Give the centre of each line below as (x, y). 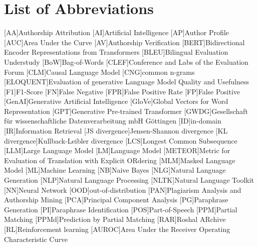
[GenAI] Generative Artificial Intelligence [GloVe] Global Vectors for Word (116, 101)
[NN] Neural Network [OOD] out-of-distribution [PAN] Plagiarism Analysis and (123, 190)
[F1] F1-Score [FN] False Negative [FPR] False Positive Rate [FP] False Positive (122, 91)
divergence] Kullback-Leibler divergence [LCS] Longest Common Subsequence (121, 140)
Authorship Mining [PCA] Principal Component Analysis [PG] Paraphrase (116, 200)
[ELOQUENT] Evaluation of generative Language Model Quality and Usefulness (126, 82)
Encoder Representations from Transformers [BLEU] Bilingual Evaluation (116, 52)
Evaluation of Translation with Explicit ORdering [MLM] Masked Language (120, 160)
